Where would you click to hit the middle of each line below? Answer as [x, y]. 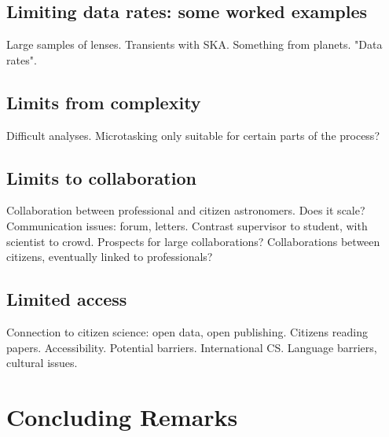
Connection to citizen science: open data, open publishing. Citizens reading [187, 331]
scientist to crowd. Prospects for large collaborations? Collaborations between [193, 241]
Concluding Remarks [122, 416]
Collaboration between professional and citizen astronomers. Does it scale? [186, 210]
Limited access [67, 299]
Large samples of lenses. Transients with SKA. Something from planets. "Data [194, 44]
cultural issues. [42, 363]
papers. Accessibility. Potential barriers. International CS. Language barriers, [192, 347]
